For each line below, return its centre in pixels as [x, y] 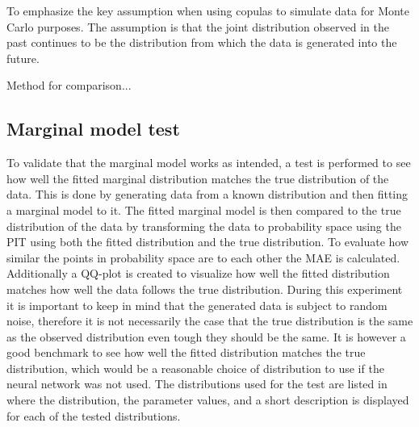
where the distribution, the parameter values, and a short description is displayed [208, 400]
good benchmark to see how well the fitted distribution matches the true [186, 352]
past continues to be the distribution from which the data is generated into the [202, 42]
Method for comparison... [69, 85]
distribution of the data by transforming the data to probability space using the [204, 226]
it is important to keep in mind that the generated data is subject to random [197, 305]
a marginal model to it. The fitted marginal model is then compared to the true [204, 209]
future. [23, 58]
